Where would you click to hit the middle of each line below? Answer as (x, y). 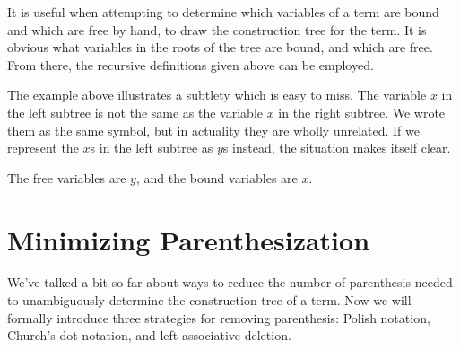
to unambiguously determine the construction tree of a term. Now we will (209, 300)
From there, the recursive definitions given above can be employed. (191, 64)
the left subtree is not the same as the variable (135, 112)
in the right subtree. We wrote (362, 112)
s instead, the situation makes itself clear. (337, 148)
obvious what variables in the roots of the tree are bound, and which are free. (220, 47)
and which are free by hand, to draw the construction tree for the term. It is (217, 29)
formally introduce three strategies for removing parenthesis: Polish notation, (219, 317)
